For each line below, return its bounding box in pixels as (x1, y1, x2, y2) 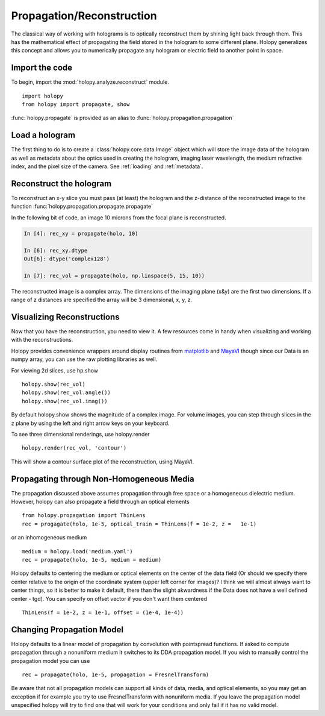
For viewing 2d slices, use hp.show (11, 366, 99, 374)
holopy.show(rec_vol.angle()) (22, 389, 111, 396)
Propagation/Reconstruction (11, 9, 157, 22)
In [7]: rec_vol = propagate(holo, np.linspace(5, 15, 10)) (23, 272, 205, 279)
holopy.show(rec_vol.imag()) (22, 398, 108, 404)
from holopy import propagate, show (22, 101, 130, 108)
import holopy (22, 92, 63, 99)
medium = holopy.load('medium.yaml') (22, 548, 134, 554)
